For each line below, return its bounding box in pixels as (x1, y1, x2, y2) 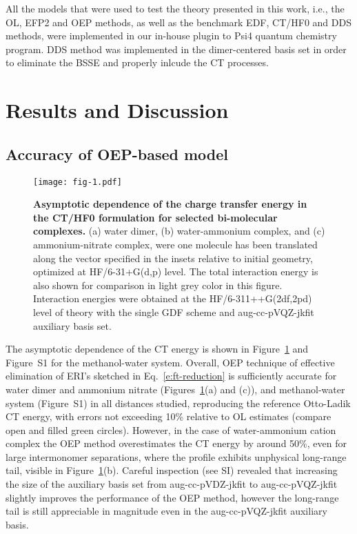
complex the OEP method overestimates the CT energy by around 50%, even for (6, 436, 347, 451)
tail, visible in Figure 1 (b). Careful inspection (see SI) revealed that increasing (6, 463, 338, 477)
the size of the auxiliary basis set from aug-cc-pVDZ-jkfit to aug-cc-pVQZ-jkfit (6, 477, 338, 491)
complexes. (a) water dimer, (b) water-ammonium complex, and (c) (33, 224, 325, 238)
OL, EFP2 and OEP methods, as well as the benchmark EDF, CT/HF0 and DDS (6, 14, 351, 29)
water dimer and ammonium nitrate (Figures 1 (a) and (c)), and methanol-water (6, 382, 345, 396)
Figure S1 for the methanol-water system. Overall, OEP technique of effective (6, 355, 335, 369)
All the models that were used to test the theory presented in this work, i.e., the (6, 1, 345, 15)
